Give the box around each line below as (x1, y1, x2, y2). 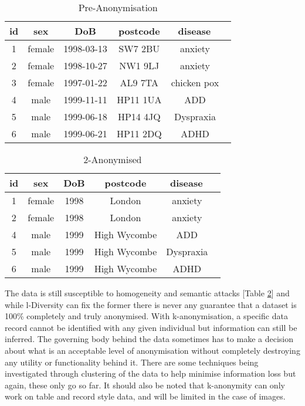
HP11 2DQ (116, 127, 162, 140)
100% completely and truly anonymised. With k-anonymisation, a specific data (5, 310, 288, 322)
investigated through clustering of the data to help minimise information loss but (5, 367, 296, 380)
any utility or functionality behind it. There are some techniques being (5, 356, 259, 368)
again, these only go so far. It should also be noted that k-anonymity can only (5, 378, 285, 391)
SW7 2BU (118, 42, 160, 55)
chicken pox (171, 76, 219, 89)
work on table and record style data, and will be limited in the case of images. (5, 390, 286, 402)
